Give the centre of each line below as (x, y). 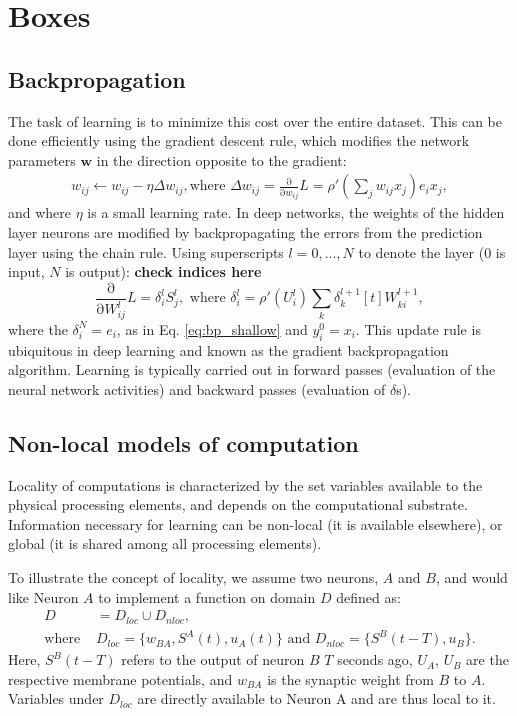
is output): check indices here (163, 271)
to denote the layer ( (421, 251)
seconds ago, (375, 659)
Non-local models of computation (183, 442)
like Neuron (43, 596)
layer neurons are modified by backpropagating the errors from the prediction (245, 231)
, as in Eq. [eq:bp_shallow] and (212, 328)
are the (487, 659)
